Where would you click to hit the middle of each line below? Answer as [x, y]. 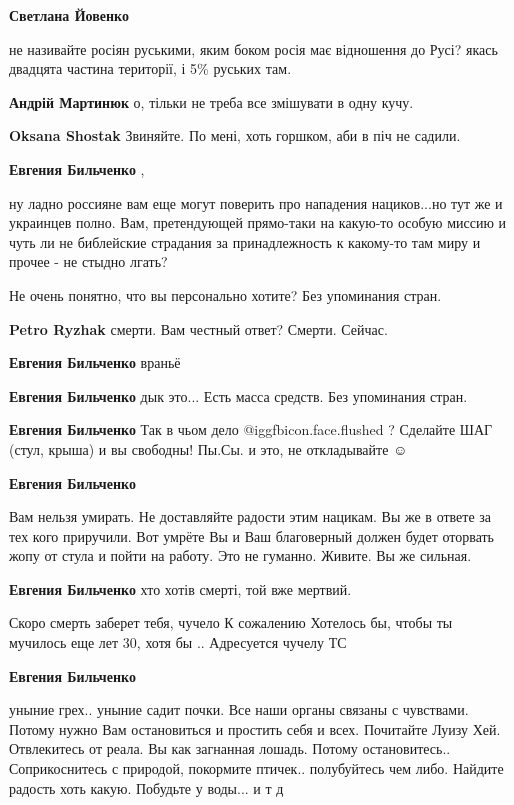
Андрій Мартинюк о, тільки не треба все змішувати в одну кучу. [211, 101]
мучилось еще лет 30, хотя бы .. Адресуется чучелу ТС [178, 642]
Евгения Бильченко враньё [95, 362]
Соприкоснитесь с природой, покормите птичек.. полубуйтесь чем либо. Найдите [256, 768]
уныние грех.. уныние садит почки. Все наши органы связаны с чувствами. [239, 709]
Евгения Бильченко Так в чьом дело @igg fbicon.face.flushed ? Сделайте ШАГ [251, 429]
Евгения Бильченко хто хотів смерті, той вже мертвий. [180, 588]
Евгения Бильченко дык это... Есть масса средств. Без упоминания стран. [238, 395]
